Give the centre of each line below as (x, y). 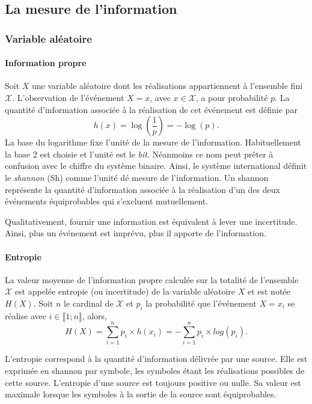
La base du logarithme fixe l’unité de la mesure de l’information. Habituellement (153, 142)
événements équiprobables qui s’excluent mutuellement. (107, 201)
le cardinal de (89, 303)
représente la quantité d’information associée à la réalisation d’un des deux (142, 189)
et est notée (269, 291)
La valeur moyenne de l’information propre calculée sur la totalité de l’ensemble (152, 279)
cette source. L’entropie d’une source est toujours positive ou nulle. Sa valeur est (153, 382)
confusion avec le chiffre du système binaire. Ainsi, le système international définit (156, 166)
